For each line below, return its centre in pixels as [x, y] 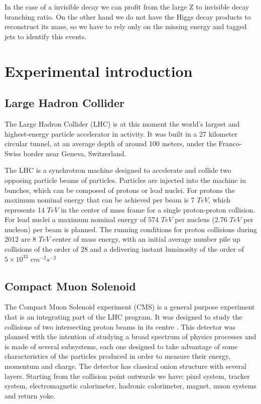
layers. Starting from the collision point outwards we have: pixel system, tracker [127, 376]
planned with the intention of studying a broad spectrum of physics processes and [130, 336]
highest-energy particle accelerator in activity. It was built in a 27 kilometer [121, 133]
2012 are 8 [21, 239]
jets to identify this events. [46, 36]
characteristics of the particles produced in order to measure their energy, [117, 356]
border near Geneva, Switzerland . [75, 153]
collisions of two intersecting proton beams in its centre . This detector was [120, 326]
